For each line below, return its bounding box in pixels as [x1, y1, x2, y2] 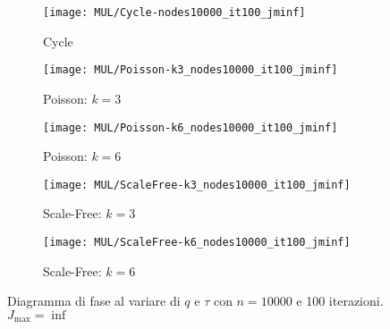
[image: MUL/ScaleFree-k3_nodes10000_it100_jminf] [43, 178, 351, 191]
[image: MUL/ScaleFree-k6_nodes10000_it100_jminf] [43, 236, 351, 249]
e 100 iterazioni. [296, 291, 384, 310]
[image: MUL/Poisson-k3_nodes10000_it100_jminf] [43, 63, 338, 77]
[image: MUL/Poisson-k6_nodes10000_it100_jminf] [43, 121, 338, 134]
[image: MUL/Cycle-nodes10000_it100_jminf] [43, 6, 306, 19]
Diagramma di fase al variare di [7, 291, 181, 310]
